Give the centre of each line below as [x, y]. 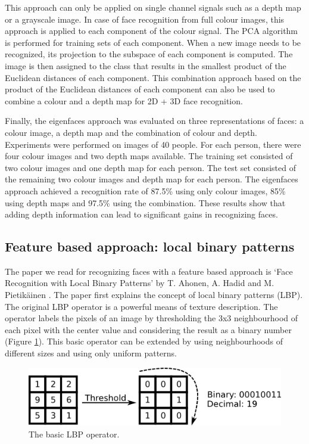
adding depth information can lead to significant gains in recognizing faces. [141, 214]
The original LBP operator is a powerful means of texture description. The [141, 306]
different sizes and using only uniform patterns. [91, 353]
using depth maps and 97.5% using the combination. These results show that [145, 202]
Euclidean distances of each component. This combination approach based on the [153, 77]
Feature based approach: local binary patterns [150, 246]
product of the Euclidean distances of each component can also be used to [140, 89]
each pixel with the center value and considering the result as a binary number [148, 329]
